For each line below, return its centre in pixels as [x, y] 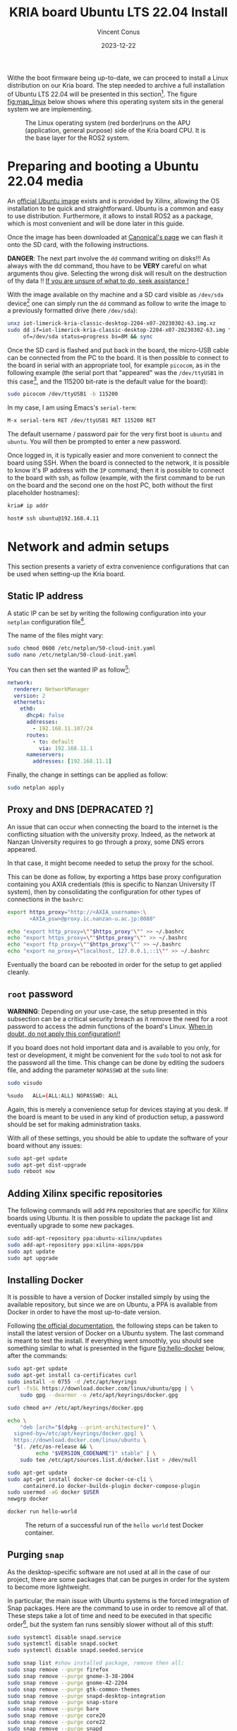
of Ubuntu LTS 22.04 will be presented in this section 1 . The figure [102, 93]
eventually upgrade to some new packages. [71, 1225]
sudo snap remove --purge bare [53, 1709]
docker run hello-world [42, 1512]
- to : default [53, 742]
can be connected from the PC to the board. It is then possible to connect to [118, 357]
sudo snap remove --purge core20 [56, 1716]
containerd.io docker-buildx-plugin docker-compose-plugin [111, 1486]
